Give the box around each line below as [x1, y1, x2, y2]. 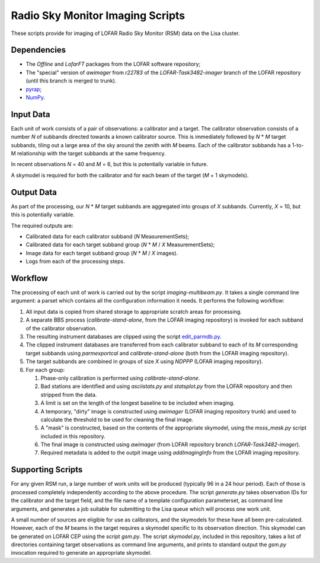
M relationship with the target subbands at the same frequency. [11, 150, 166, 157]
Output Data [11, 187, 57, 197]
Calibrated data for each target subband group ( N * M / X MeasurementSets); [25, 241, 215, 249]
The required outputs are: [11, 222, 73, 229]
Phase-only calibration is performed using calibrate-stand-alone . [40, 374, 200, 381]
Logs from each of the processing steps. [25, 258, 126, 265]
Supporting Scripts [11, 465, 83, 475]
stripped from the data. [40, 391, 97, 398]
